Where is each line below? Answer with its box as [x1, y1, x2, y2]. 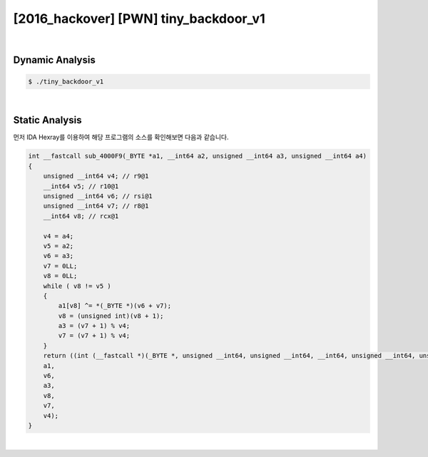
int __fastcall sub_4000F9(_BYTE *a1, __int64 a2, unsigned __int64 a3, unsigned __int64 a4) [28, 152, 367, 160]
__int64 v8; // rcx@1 [43, 212, 119, 220]
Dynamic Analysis [13, 54, 96, 66]
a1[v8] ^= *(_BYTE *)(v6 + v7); [58, 302, 171, 310]
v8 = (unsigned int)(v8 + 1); [58, 312, 164, 320]
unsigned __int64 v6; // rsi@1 [43, 192, 153, 200]
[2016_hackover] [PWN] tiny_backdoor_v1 [13, 11, 265, 26]
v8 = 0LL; [43, 272, 78, 280]
